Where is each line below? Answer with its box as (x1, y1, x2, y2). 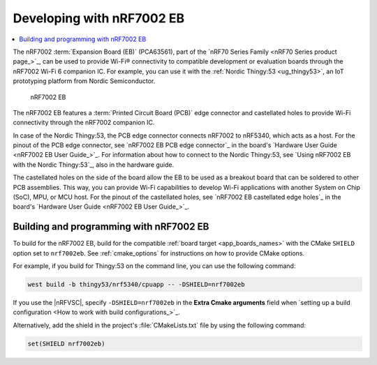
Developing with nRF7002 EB (13, 10, 185, 26)
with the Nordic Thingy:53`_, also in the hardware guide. (13, 161, 175, 169)
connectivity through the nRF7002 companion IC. (13, 119, 155, 127)
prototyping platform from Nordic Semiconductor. (13, 77, 156, 85)
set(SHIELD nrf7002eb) (27, 339, 105, 348)
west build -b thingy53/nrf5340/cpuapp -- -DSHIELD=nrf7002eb (27, 281, 245, 289)
